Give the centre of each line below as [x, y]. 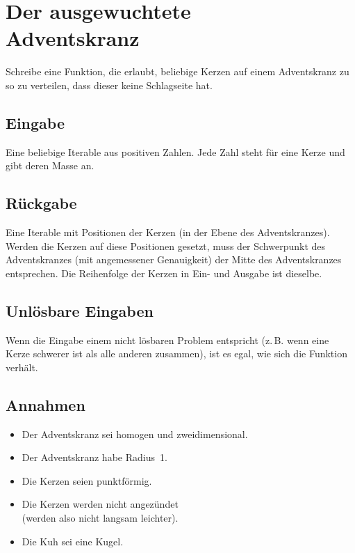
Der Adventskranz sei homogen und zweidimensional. [135, 434]
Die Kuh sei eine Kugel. [73, 541]
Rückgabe [41, 203]
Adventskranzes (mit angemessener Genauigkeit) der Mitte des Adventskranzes [174, 259]
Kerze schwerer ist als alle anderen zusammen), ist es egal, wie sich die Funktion [176, 353]
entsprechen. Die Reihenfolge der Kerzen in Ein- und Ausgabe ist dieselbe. [164, 273]
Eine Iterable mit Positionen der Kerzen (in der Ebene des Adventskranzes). [168, 232]
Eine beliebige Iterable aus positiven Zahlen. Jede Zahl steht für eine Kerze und [175, 151]
